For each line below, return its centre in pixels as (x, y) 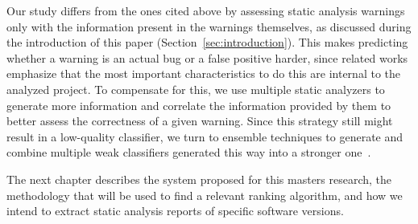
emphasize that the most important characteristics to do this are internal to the (203, 73)
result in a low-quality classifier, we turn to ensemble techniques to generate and (205, 136)
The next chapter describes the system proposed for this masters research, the (199, 179)
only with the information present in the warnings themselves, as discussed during (209, 26)
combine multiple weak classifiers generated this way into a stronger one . (189, 152)
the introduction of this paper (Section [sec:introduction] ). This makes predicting (207, 42)
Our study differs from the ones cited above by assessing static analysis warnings (206, 10)
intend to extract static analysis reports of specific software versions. (175, 211)
